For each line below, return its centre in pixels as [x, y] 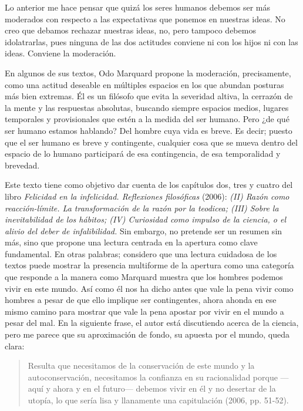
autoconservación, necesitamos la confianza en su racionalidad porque [153, 377]
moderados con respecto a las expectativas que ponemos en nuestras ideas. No [145, 18]
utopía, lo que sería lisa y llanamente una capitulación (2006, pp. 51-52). [158, 400]
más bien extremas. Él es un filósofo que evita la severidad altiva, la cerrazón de [149, 96]
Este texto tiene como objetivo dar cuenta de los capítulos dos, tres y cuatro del [149, 185]
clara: [15, 346]
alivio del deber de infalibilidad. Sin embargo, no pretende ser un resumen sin [144, 230]
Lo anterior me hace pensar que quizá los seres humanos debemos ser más [138, 7]
